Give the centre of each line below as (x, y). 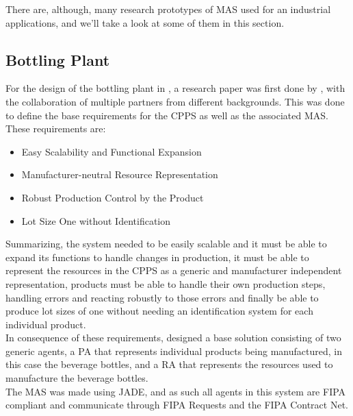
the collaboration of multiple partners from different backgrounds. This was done (175, 101)
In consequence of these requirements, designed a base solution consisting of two (173, 338)
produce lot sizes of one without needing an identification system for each (159, 311)
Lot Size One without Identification (96, 220)
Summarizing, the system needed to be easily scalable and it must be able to (166, 244)
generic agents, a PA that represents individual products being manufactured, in (174, 351)
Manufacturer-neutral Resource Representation (120, 174)
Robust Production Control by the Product (113, 197)
